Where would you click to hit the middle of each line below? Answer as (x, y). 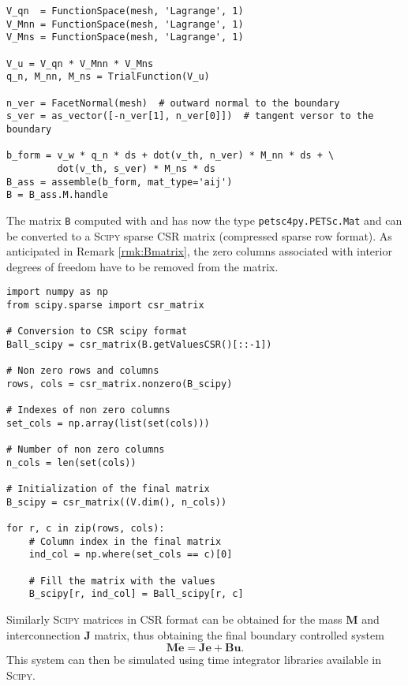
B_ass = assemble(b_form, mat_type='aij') (120, 182)
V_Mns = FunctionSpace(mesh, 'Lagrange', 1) (125, 37)
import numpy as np (57, 292)
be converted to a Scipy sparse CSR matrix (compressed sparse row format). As (199, 235)
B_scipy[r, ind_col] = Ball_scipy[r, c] (136, 594)
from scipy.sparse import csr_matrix (105, 305)
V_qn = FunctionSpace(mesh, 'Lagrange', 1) (125, 11)
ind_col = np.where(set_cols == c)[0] (131, 555)
